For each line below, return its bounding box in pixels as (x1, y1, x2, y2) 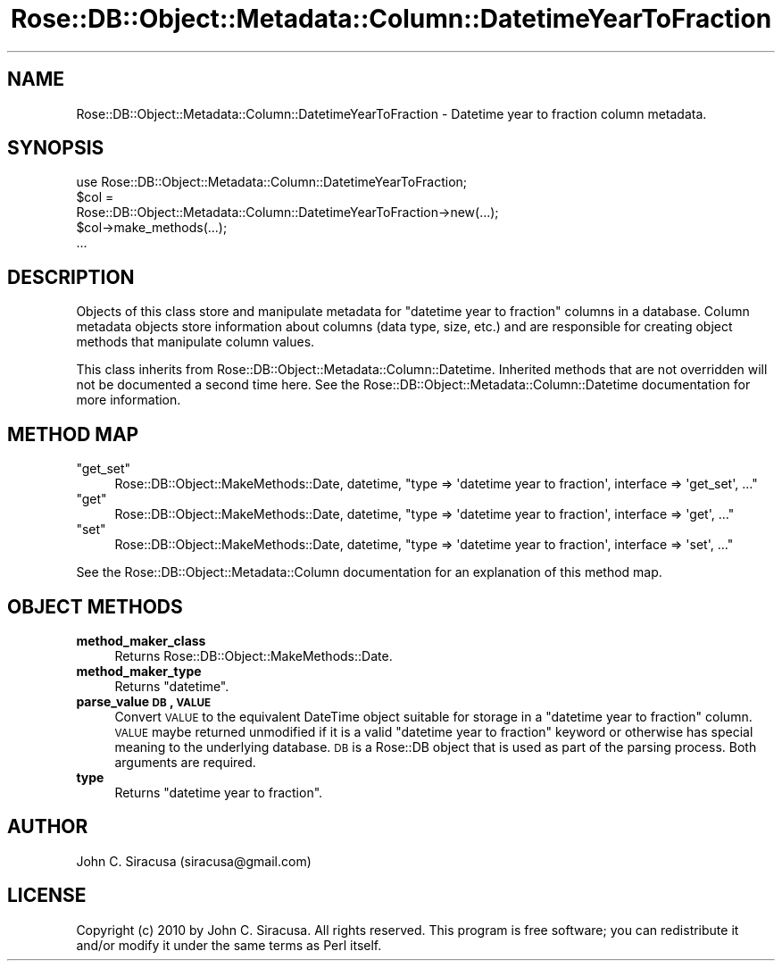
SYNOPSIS (7, 137, 104, 160)
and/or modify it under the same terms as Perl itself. (76, 937, 382, 953)
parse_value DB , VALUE (76, 693, 212, 709)
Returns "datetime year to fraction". (114, 784, 323, 800)
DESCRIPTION (7, 265, 135, 288)
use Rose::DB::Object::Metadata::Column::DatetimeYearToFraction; (76, 174, 468, 190)
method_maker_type (76, 663, 202, 679)
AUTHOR (7, 815, 88, 839)
